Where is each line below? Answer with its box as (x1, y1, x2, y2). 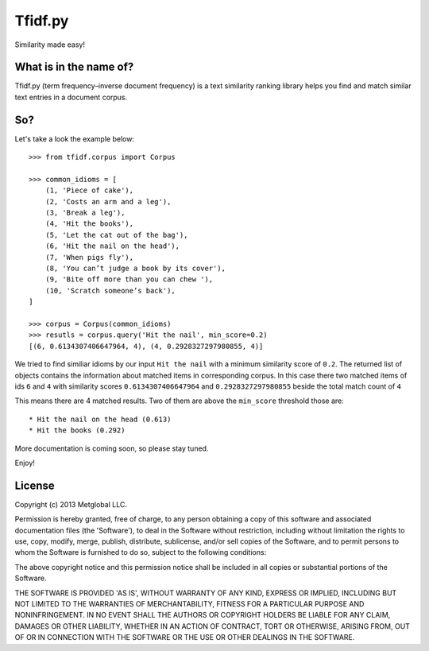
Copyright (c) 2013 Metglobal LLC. (14, 499, 127, 509)
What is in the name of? (14, 60, 134, 74)
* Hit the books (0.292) (29, 426, 126, 435)
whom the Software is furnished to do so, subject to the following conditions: (14, 548, 267, 557)
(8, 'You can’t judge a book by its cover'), (44, 264, 226, 273)
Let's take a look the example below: (14, 134, 135, 143)
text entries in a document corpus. (14, 92, 128, 102)
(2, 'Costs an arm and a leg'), (44, 197, 172, 206)
